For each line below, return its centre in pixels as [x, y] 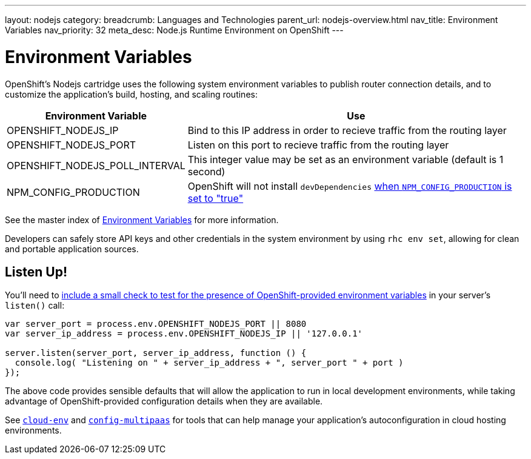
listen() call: [35, 306]
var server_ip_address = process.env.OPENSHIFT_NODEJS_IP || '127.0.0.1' [184, 334]
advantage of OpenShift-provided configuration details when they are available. [164, 401]
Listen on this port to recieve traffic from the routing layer [318, 145]
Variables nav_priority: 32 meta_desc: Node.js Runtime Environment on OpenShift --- [174, 30]
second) [206, 171]
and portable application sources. [72, 249]
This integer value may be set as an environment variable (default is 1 [346, 159]
